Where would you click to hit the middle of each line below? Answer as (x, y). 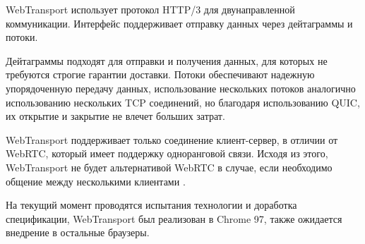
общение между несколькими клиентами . (96, 181)
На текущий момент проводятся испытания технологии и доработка (151, 205)
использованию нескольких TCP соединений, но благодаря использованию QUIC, (183, 102)
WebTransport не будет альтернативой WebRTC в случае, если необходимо (169, 167)
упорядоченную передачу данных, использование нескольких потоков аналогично (181, 88)
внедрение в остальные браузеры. (78, 232)
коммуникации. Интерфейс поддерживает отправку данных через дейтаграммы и (179, 23)
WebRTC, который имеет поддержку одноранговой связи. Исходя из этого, (167, 153)
